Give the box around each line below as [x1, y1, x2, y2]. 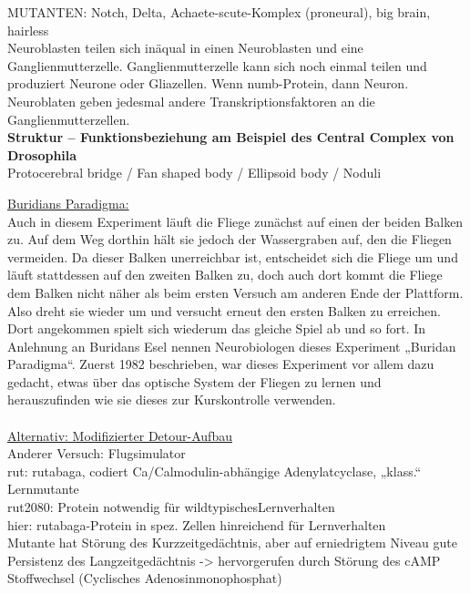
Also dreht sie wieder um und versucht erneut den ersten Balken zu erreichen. [7, 301, 441, 320]
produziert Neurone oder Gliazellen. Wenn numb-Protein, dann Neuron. [7, 74, 409, 93]
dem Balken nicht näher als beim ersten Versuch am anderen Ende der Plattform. [7, 282, 464, 302]
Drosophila [7, 145, 77, 164]
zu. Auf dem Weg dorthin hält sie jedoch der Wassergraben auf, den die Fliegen [7, 230, 452, 249]
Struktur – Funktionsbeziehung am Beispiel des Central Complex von [7, 128, 455, 147]
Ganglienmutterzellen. [7, 109, 130, 128]
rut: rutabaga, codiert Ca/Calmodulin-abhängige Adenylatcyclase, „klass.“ [7, 461, 422, 480]
